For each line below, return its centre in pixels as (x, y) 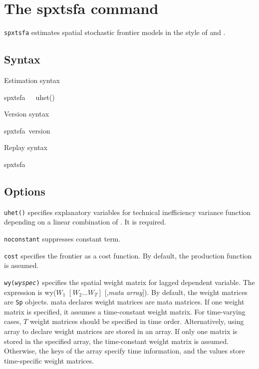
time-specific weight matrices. (49, 360)
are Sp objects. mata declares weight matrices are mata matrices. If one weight (124, 302)
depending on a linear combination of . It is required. (85, 222)
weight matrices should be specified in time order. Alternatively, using (137, 321)
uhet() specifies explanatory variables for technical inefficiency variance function (128, 212)
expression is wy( (30, 292)
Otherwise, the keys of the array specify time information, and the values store (125, 351)
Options (25, 191)
